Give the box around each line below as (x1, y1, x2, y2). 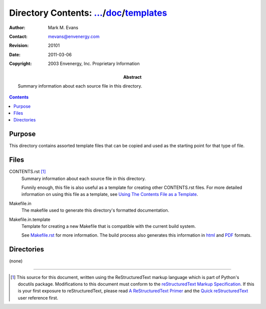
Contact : (9, 33, 28, 39)
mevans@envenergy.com (48, 33, 100, 39)
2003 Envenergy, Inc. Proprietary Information (48, 61, 140, 66)
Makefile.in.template (9, 216, 51, 222)
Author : (9, 25, 26, 31)
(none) (9, 258, 23, 264)
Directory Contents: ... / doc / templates (9, 7, 167, 18)
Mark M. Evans (48, 25, 78, 31)
